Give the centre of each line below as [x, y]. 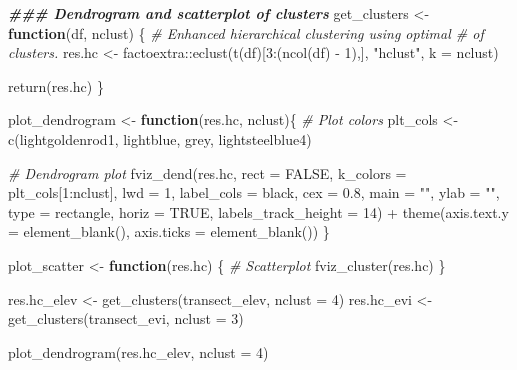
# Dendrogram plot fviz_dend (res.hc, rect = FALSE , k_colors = [207, 172]
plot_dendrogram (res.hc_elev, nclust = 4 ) [138, 351]
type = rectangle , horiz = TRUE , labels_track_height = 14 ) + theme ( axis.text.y [258, 211]
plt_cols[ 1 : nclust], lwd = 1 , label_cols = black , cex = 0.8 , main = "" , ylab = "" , [254, 192]
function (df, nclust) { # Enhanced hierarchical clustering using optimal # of [246, 32]
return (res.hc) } [56, 85]
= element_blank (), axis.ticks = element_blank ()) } [169, 231]
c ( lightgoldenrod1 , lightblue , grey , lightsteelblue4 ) [160, 138]
